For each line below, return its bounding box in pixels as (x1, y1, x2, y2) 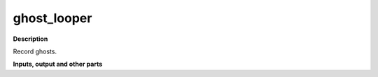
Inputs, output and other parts (13, 60, 103, 69)
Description (13, 35, 48, 43)
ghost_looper (13, 10, 92, 26)
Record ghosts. (13, 47, 57, 55)
